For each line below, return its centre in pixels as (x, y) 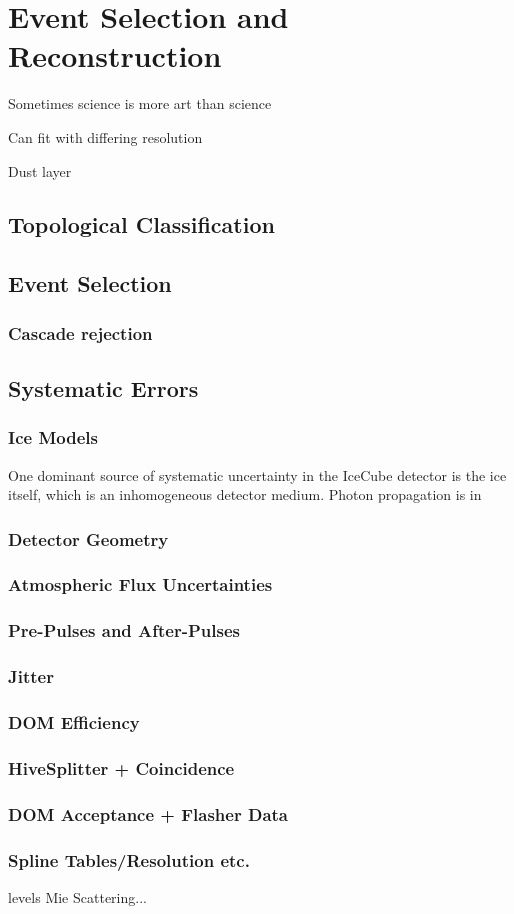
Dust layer (40, 170)
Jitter (31, 676)
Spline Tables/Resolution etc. (129, 859)
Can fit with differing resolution (105, 136)
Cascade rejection (80, 332)
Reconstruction (115, 55)
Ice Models (53, 437)
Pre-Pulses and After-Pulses (124, 630)
